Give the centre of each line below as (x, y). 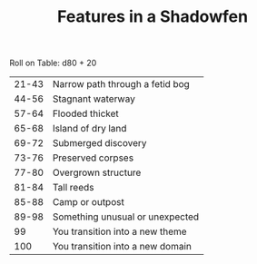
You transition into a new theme (120, 231)
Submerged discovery (99, 143)
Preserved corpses (93, 158)
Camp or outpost (88, 202)
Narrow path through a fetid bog (121, 84)
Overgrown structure (97, 172)
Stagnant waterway (94, 99)
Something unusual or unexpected (126, 217)
